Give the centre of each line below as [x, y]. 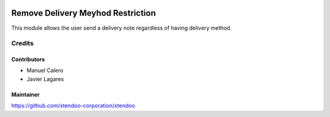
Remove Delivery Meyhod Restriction [83, 13]
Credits [22, 44]
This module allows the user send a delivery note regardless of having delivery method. [122, 28]
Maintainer [25, 95]
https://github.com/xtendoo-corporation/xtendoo [73, 105]
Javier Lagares [45, 79]
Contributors [28, 59]
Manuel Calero [45, 70]
